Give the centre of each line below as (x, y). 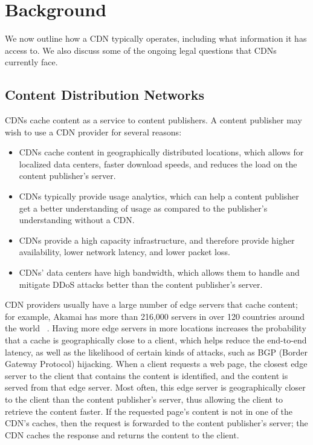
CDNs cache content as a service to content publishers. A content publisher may (153, 120)
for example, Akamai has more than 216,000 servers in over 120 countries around (155, 316)
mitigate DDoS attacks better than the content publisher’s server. (141, 284)
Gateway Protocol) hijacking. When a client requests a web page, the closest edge (156, 364)
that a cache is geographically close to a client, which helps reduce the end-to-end (156, 340)
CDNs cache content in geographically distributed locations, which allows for (161, 152)
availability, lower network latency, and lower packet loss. (124, 252)
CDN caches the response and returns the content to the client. (122, 434)
